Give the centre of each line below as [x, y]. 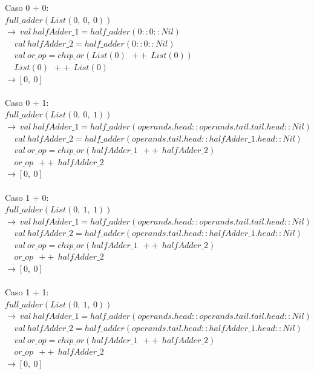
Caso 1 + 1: [27, 292]
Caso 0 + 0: [27, 7]
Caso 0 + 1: [27, 102]
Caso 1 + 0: [27, 197]
